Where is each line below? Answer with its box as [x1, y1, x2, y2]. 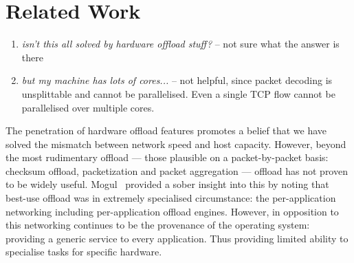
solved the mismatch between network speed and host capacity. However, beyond [5, 136, 346, 151]
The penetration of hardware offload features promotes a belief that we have [5, 123, 327, 138]
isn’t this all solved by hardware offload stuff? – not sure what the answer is [21, 36, 340, 51]
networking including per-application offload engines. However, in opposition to [5, 204, 339, 218]
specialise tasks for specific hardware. [5, 244, 162, 259]
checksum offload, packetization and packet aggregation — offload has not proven [5, 163, 348, 178]
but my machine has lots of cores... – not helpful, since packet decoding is [21, 73, 333, 87]
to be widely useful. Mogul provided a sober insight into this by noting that [5, 177, 329, 191]
